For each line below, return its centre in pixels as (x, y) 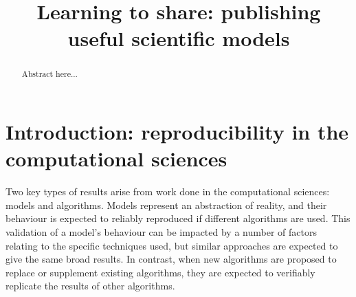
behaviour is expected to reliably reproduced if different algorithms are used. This (178, 218)
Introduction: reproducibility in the (177, 132)
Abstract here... (49, 74)
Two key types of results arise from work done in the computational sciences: (168, 191)
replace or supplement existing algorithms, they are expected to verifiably (160, 272)
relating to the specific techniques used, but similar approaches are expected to (172, 245)
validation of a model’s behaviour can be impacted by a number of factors (161, 231)
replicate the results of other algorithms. (90, 286)
